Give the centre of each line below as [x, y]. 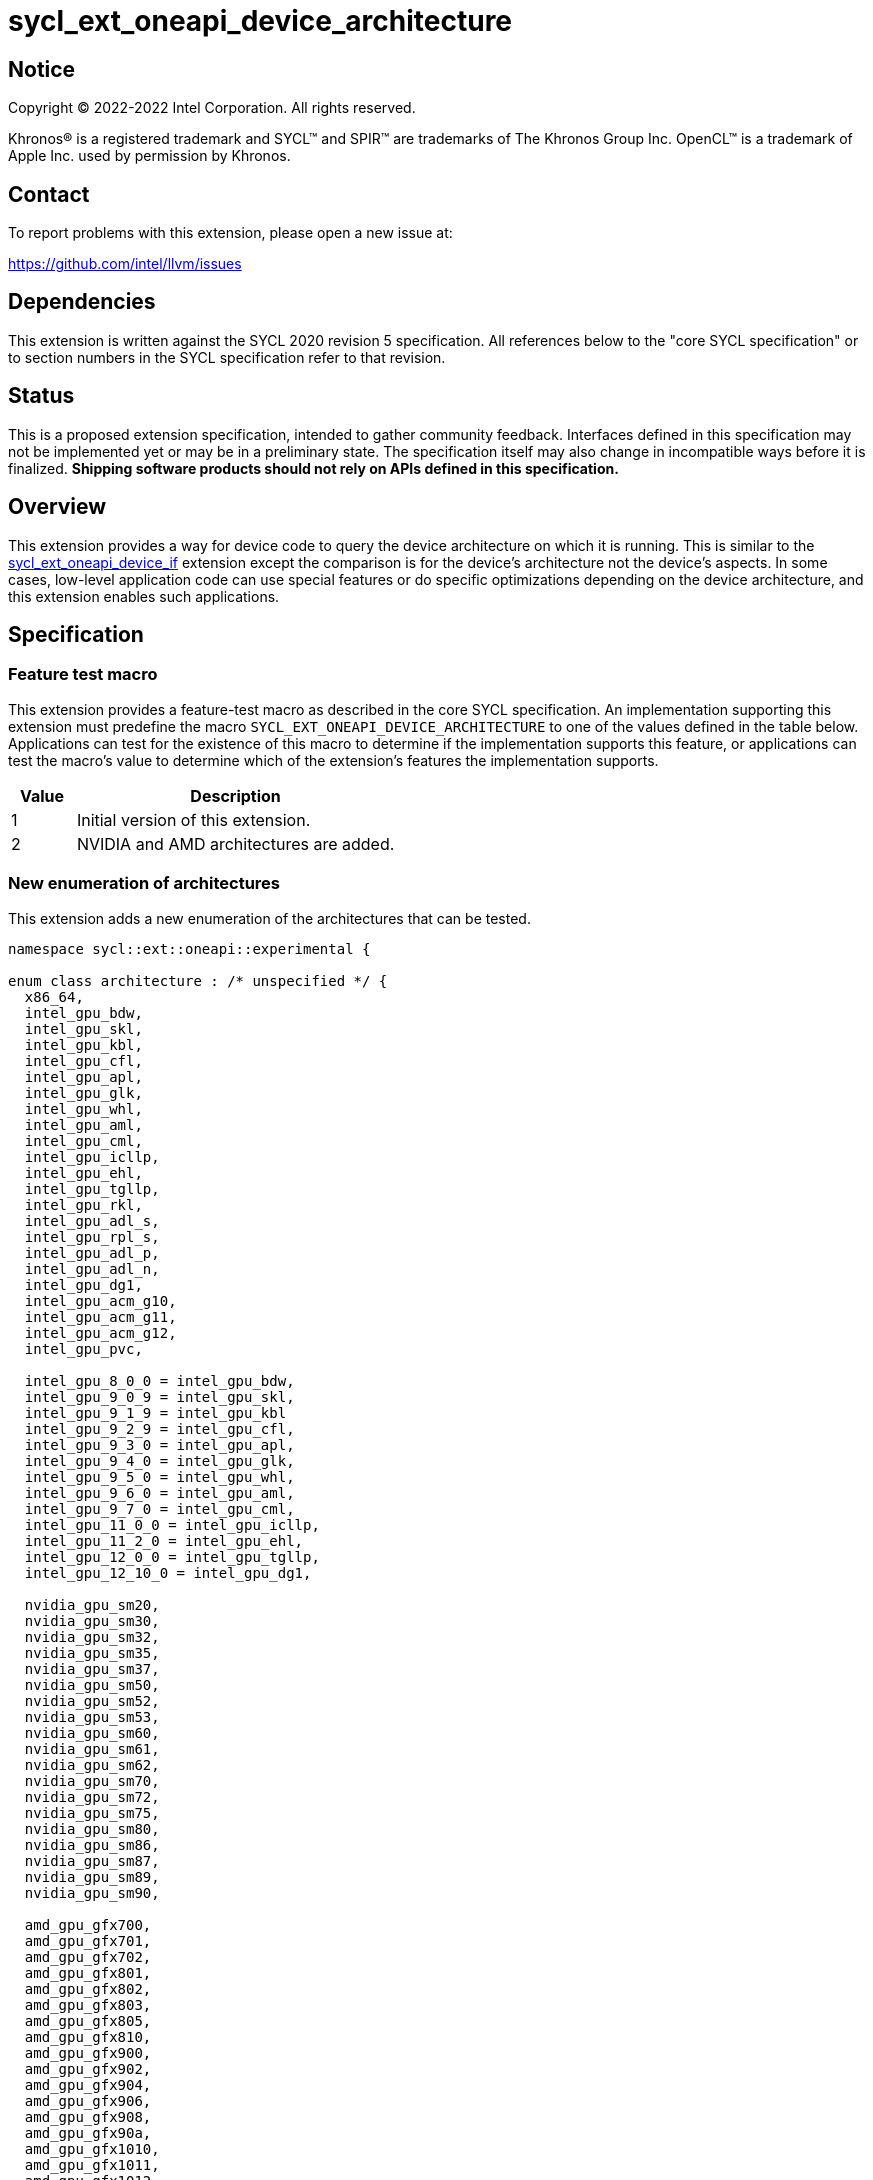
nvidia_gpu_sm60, [92, 1732]
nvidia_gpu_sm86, [92, 1844]
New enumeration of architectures [144, 883]
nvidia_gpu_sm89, [92, 1876]
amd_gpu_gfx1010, [92, 2148]
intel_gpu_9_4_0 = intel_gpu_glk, [159, 1460]
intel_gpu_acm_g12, [100, 1332]
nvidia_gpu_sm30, [92, 1620]
